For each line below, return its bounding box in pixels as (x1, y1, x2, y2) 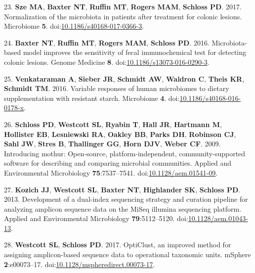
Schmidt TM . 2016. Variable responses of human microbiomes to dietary (4, 83, 229, 93)
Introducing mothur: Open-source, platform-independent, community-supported (4, 148, 246, 158)
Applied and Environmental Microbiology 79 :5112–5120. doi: (4, 213, 188, 224)
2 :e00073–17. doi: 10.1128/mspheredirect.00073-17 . (4, 259, 155, 269)
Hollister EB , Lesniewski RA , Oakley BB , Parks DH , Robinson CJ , (4, 129, 236, 139)
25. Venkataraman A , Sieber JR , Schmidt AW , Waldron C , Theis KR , (4, 73, 245, 84)
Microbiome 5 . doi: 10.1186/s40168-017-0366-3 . (4, 21, 144, 31)
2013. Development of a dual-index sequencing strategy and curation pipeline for (4, 194, 248, 204)
